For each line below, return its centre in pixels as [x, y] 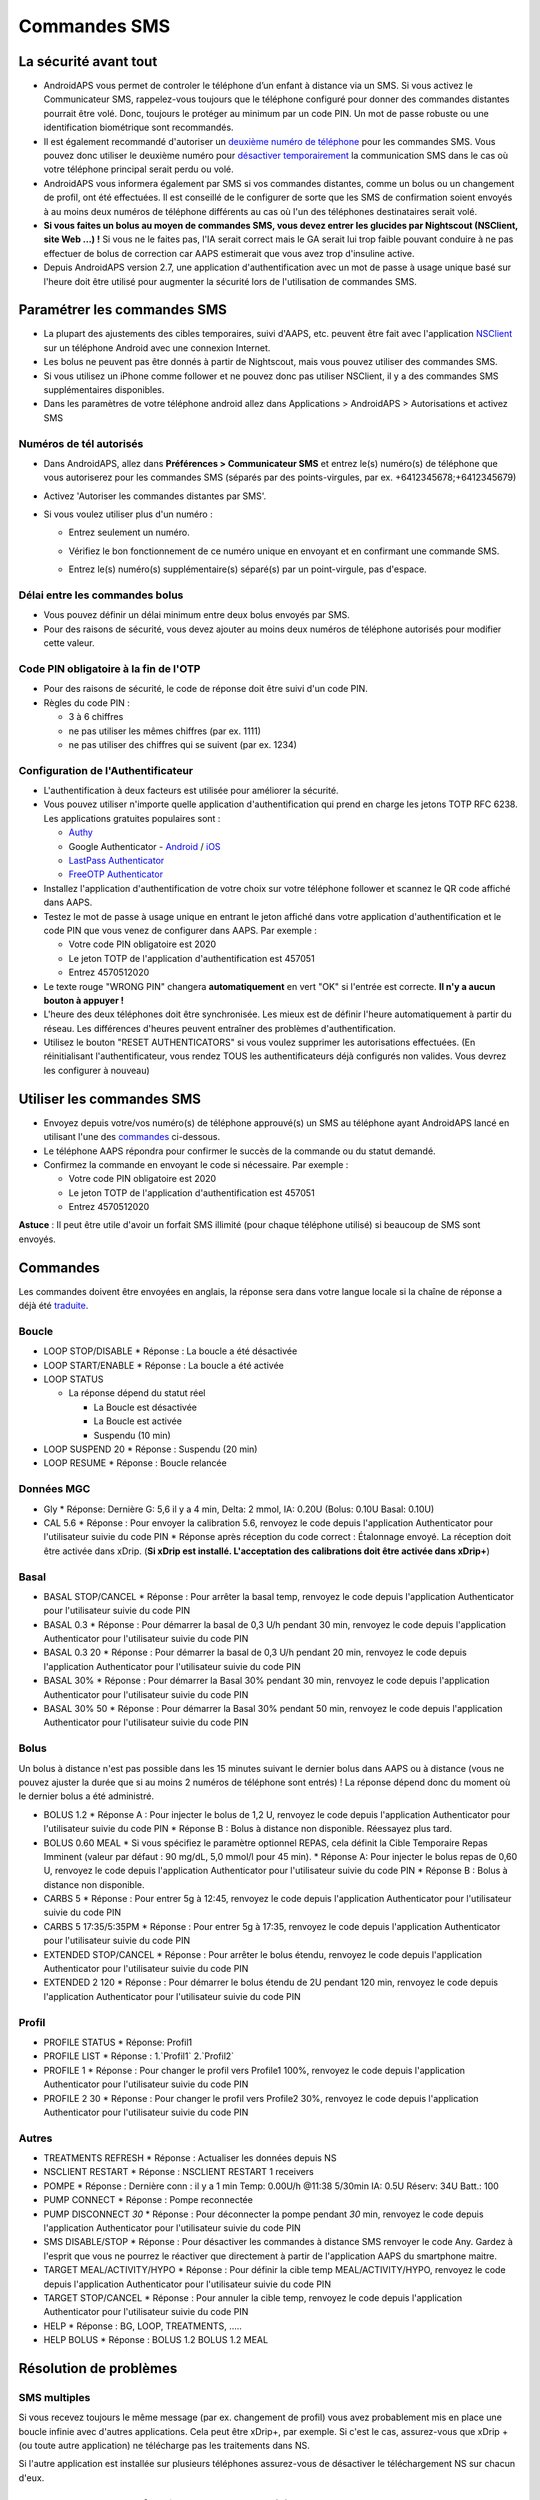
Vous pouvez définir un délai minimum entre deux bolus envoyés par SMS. [196, 615]
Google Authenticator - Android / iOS [144, 846]
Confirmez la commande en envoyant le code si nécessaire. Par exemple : [196, 1164]
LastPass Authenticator [116, 860]
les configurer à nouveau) [96, 1070]
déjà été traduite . [53, 1306]
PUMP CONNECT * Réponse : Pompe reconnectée [148, 2200]
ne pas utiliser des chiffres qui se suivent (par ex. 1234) [182, 744]
